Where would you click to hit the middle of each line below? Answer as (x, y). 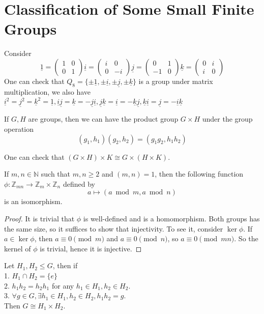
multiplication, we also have (48, 92)
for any (63, 285)
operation (19, 129)
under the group (227, 119)
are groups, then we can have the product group (103, 119)
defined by (79, 183)
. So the (246, 238)
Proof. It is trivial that (39, 218)
